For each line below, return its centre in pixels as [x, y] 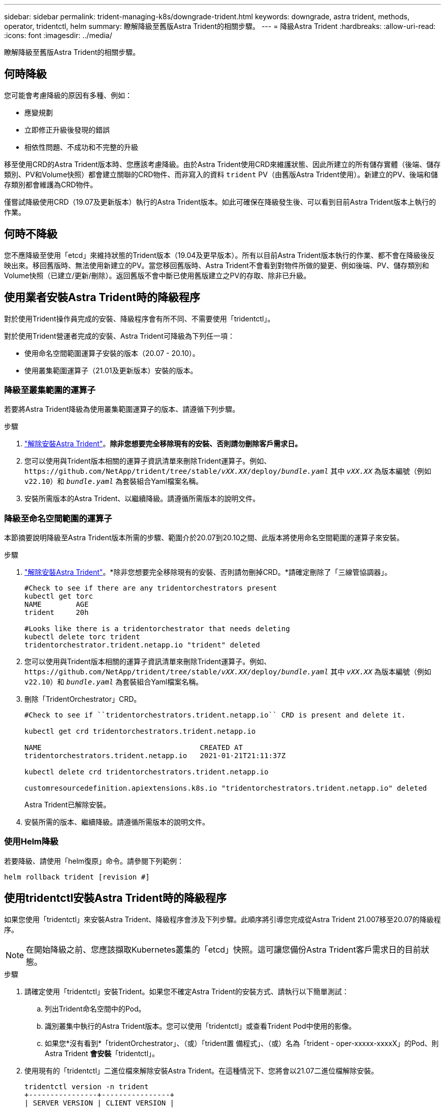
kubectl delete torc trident [82, 637]
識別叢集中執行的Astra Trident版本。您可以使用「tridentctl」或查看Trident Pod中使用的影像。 [200, 1026]
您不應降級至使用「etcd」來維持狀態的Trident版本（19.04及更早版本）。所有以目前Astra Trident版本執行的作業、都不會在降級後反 [219, 255]
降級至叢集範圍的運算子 [50, 390]
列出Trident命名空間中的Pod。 [95, 1008]
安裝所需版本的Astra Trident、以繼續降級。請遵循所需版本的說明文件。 [142, 499]
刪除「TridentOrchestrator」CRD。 [83, 699]
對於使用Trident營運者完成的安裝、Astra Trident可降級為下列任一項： [119, 336]
